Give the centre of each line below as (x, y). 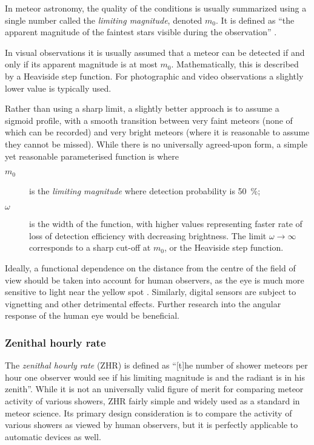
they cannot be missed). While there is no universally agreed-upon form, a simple (156, 144)
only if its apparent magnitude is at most (81, 64)
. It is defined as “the (255, 20)
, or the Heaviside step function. (224, 247)
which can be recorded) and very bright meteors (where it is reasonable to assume (157, 132)
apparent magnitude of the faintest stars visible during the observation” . (141, 32)
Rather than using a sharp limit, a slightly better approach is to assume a (142, 108)
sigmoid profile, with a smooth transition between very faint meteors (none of (149, 120)
